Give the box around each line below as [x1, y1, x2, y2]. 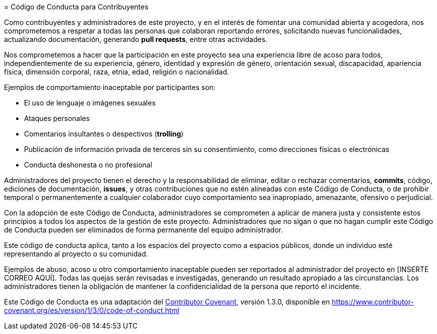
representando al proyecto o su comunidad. [4, 249, 148, 258]
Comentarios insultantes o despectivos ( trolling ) [24, 129, 184, 138]
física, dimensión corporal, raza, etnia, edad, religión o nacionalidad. [4, 67, 229, 76]
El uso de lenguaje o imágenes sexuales [24, 98, 156, 107]
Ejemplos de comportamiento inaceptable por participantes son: [4, 83, 216, 91]
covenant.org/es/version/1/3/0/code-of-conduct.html [4, 306, 180, 314]
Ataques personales [24, 114, 90, 122]
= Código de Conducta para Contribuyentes [4, 2, 149, 11]
